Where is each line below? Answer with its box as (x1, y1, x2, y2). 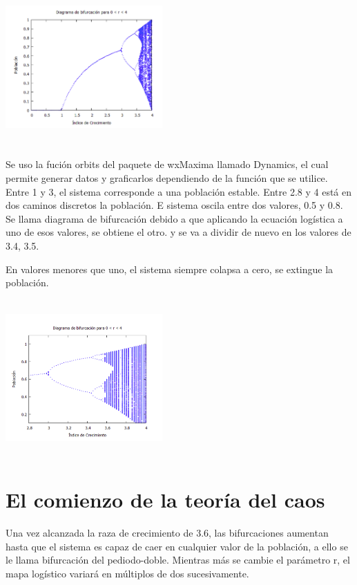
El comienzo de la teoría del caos (6, 485, 325, 514)
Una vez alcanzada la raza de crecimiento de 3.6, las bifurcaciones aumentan (6, 526, 329, 540)
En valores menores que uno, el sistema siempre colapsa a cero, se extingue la (6, 261, 334, 276)
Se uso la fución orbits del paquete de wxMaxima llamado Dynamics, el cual (6, 157, 329, 171)
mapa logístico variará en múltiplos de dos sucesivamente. (6, 566, 249, 580)
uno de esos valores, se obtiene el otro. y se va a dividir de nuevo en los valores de (6, 225, 351, 239)
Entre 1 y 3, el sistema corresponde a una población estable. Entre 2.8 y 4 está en (6, 184, 352, 198)
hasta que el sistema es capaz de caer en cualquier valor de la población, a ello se (6, 539, 348, 553)
